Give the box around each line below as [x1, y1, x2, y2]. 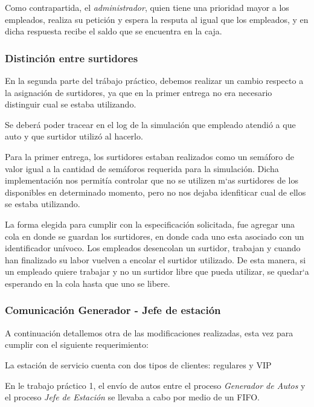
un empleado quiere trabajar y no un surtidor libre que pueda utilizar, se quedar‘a [5, 265, 309, 278]
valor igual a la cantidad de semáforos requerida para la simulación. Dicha [5, 162, 279, 175]
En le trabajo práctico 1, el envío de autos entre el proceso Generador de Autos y [5, 379, 306, 391]
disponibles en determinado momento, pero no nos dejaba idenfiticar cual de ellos [5, 185, 306, 198]
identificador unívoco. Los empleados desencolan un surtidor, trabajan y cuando [5, 242, 301, 254]
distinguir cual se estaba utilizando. [5, 98, 136, 111]
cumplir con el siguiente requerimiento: [5, 338, 149, 351]
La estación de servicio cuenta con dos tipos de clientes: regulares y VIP [5, 358, 272, 371]
